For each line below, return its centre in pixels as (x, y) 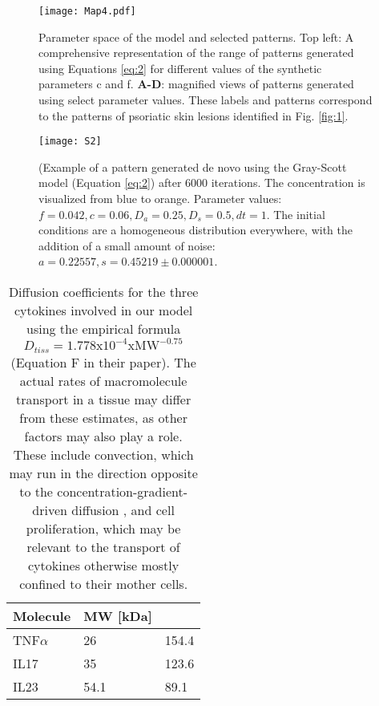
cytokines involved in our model (103, 310)
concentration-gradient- (123, 491)
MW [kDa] (118, 615)
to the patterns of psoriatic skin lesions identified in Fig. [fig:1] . (194, 115)
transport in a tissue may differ (104, 399)
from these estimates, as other (103, 417)
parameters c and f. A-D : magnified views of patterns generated (196, 84)
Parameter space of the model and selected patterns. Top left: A (196, 37)
